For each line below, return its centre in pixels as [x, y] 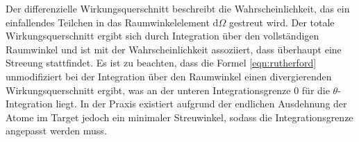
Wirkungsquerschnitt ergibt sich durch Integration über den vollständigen [162, 36]
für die [316, 90]
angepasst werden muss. [56, 131]
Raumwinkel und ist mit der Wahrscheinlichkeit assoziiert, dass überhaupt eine [174, 49]
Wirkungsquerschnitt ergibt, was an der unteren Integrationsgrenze [148, 90]
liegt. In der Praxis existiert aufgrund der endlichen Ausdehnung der [201, 104]
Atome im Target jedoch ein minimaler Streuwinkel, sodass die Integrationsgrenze [179, 117]
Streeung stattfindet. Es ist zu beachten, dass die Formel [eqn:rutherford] [161, 63]
